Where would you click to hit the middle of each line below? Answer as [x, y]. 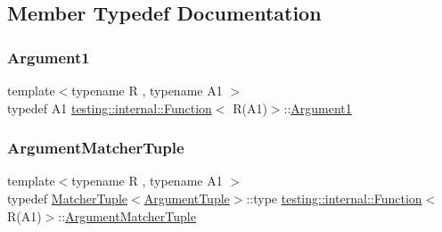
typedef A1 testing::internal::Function [110, 108]
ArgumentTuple [187, 198]
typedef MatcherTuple [68, 198]
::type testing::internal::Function [334, 198]
